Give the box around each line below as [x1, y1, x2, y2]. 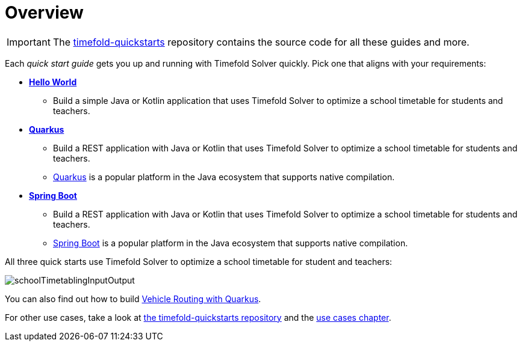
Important [7, 35, 51, 48]
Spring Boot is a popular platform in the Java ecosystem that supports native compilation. [53, 237, 408, 248]
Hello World [29, 76, 77, 87]
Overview [5, 2, 84, 23]
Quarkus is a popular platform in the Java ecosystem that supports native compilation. [53, 171, 395, 182]
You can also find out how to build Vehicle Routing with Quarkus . [5, 293, 261, 304]
